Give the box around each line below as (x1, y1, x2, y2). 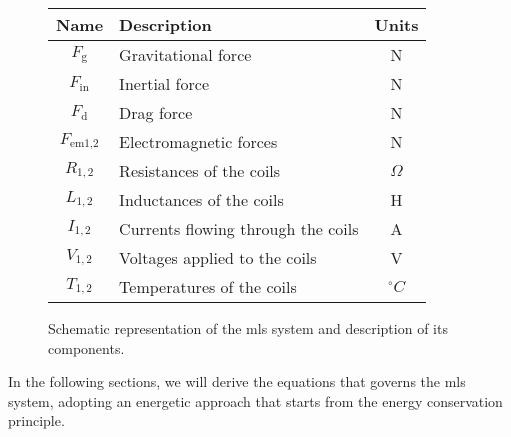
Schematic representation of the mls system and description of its (48, 318, 448, 338)
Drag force (119, 101, 193, 124)
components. (48, 337, 125, 358)
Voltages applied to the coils (119, 246, 317, 269)
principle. (8, 410, 65, 431)
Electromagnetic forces (119, 130, 278, 153)
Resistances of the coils (119, 159, 281, 182)
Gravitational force (119, 43, 252, 66)
